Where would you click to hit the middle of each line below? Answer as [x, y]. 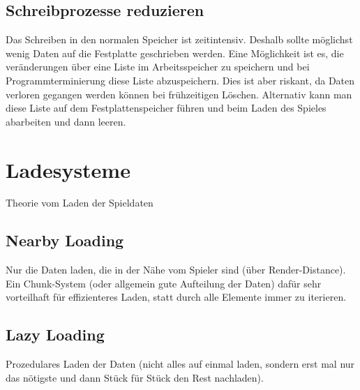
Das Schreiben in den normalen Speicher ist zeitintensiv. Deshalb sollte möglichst [179, 39]
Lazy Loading [55, 335]
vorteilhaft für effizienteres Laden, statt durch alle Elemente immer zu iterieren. [176, 297]
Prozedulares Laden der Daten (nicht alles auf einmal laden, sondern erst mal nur [180, 364]
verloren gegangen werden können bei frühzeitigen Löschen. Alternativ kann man [179, 94]
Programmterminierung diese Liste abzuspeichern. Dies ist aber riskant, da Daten [180, 80]
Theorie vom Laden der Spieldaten [80, 203]
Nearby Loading [65, 240]
